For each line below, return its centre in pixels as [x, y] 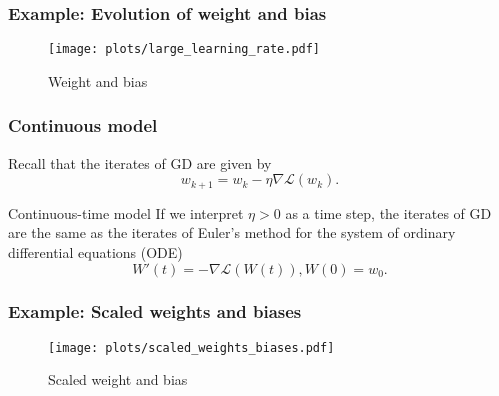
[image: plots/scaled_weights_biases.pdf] [191, 347]
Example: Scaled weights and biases [155, 311]
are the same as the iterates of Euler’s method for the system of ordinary [232, 232]
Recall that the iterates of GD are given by [140, 162]
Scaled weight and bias [118, 379]
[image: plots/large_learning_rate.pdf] [184, 49]
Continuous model [83, 125]
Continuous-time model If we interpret [126, 212]
